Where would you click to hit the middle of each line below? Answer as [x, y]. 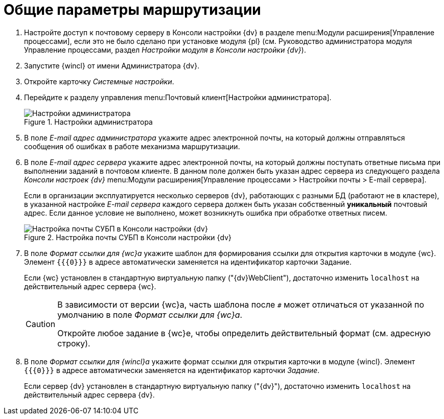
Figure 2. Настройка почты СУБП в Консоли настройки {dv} [128, 237]
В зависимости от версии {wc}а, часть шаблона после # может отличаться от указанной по [241, 304]
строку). [74, 343]
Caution [41, 324]
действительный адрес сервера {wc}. [90, 286]
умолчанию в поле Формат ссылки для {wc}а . [150, 315]
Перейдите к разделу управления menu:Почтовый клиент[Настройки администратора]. [178, 97]
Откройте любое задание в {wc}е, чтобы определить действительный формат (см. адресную [244, 333]
